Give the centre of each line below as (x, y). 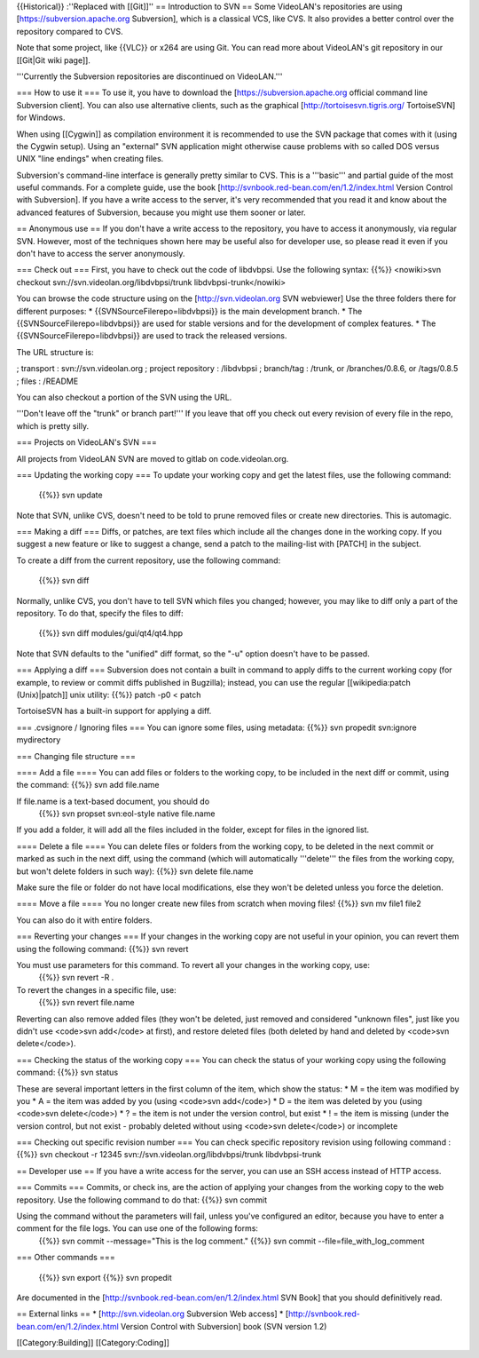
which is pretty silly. (52, 425)
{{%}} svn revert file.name (86, 1003)
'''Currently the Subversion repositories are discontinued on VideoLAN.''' (149, 76)
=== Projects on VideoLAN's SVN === (86, 442)
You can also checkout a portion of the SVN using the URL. (124, 397)
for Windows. (41, 118)
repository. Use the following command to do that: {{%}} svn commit (142, 1200)
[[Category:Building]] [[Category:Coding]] (93, 1343)
